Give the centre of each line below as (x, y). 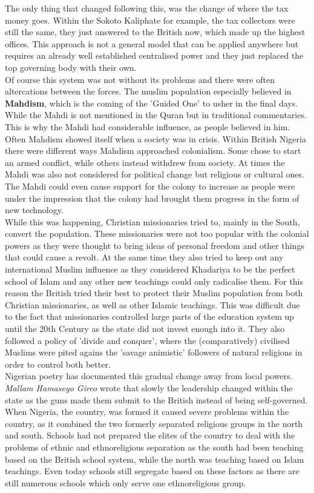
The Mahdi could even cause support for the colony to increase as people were (150, 186)
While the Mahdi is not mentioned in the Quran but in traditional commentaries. (156, 115)
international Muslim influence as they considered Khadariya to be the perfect (150, 269)
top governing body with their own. (71, 67)
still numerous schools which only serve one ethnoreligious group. (126, 482)
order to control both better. (58, 364)
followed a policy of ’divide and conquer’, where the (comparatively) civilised (147, 340)
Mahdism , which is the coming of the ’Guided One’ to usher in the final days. (152, 103)
